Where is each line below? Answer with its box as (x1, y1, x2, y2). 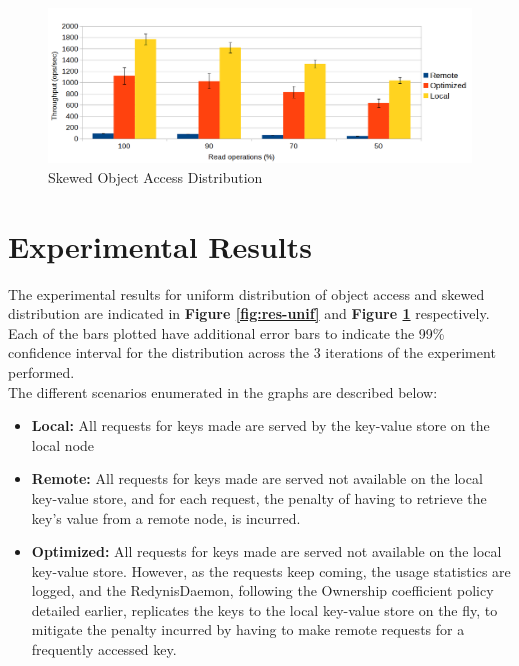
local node (31, 434, 95, 455)
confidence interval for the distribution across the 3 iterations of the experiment (8, 342, 496, 363)
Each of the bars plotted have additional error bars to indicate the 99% (8, 322, 445, 343)
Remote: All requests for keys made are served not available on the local (31, 468, 483, 489)
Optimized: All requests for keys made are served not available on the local (31, 541, 502, 562)
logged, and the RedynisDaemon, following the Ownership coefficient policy (31, 580, 494, 601)
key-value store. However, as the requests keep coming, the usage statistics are (31, 560, 511, 581)
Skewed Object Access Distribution (48, 166, 263, 187)
